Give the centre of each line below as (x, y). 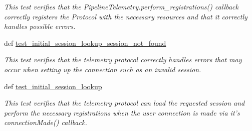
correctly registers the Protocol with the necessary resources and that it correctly (126, 16)
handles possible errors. (40, 26)
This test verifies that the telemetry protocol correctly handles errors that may (123, 60)
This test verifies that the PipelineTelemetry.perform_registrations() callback (121, 6)
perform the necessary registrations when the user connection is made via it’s (122, 112)
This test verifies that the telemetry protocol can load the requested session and (124, 103)
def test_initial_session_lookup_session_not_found (85, 43)
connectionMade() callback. (46, 122)
